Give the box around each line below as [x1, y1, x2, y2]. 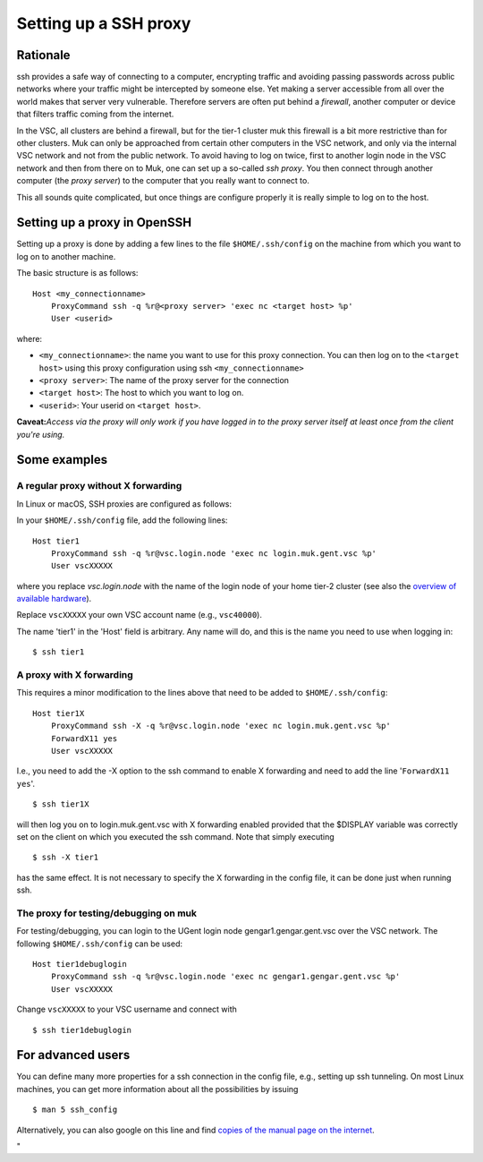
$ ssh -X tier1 [32, 852, 99, 863]
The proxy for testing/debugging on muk [16, 907, 197, 919]
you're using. [16, 429, 65, 440]
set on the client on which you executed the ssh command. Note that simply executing [16, 831, 335, 842]
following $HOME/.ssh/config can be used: [16, 938, 183, 949]
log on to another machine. [16, 251, 116, 261]
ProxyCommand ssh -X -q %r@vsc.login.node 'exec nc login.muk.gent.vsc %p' [50, 721, 391, 731]
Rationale [16, 47, 71, 63]
